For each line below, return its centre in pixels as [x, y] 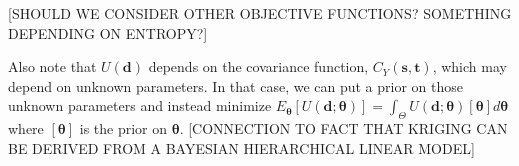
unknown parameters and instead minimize [140, 105]
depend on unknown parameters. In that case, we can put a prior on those [235, 85]
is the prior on [123, 128]
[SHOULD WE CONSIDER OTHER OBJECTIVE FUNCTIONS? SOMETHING [260, 13]
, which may [469, 66]
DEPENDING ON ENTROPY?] [108, 32]
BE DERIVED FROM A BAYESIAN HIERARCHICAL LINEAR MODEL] [241, 147]
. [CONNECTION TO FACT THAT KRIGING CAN [343, 128]
